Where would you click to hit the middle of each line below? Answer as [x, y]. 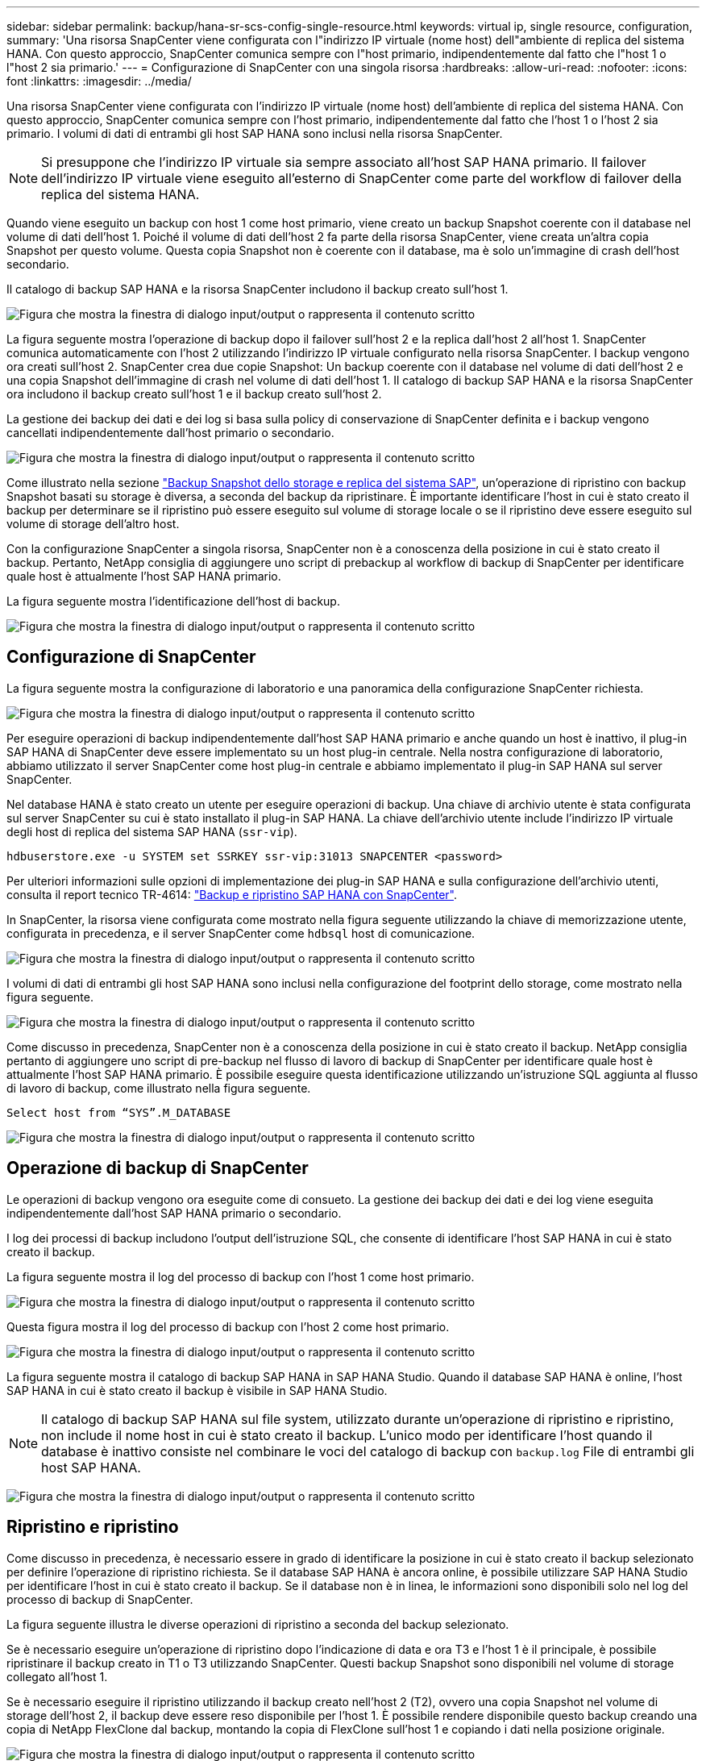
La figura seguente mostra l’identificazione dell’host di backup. [173, 601]
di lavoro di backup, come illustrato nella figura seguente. [159, 1088]
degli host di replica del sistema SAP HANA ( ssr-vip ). [152, 831]
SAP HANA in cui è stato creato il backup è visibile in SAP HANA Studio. [197, 1390]
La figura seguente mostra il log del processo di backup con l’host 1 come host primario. [241, 1276]
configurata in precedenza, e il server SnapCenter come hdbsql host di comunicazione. [241, 933]
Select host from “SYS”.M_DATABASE [119, 1112]
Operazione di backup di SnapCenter [158, 1168]
